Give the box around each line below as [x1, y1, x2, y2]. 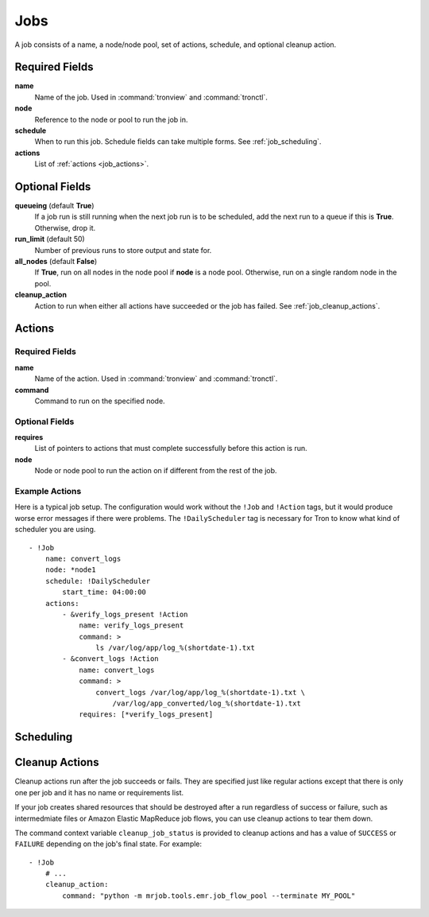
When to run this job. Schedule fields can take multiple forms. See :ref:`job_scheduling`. [34, 137, 322, 146]
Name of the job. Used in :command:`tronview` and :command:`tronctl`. [34, 92, 268, 102]
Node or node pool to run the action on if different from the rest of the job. [34, 466, 277, 476]
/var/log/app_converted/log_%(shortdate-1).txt [112, 699, 301, 708]
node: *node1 [44, 565, 96, 574]
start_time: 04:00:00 [62, 588, 147, 596]
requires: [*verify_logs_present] [79, 710, 214, 719]
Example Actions [14, 486, 82, 497]
